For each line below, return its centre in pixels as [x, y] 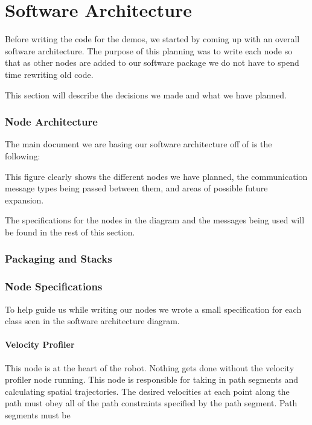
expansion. [24, 200]
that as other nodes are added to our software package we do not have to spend [152, 62]
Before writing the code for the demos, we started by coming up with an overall [152, 39]
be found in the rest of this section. [70, 232]
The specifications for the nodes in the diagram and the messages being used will [155, 220]
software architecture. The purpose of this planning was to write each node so [149, 50]
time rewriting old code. [49, 74]
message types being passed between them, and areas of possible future [136, 188]
